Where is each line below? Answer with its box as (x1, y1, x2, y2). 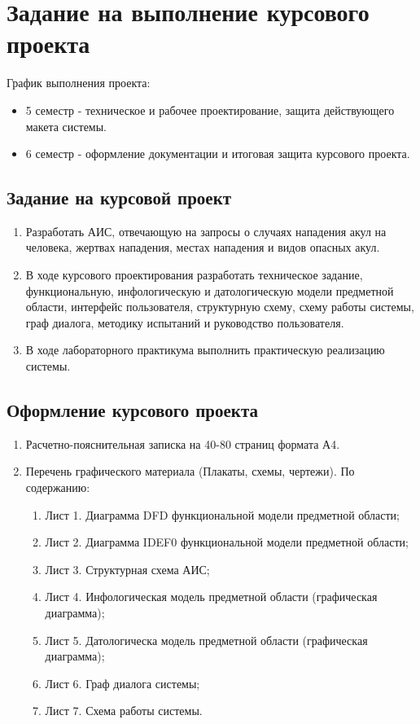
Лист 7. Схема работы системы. (45, 702, 203, 719)
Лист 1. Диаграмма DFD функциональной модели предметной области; (45, 506, 400, 523)
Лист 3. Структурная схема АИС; (45, 560, 210, 577)
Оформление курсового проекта (7, 397, 258, 423)
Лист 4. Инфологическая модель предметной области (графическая (45, 588, 378, 605)
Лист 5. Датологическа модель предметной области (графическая (45, 631, 368, 648)
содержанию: (25, 479, 90, 496)
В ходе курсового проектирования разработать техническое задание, (25, 266, 363, 283)
